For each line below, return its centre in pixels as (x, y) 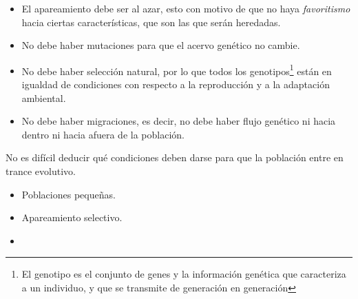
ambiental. (44, 97)
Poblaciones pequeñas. (69, 194)
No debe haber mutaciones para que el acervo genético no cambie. (161, 45)
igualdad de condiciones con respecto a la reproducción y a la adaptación (176, 84)
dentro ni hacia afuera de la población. (103, 134)
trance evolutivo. (41, 171)
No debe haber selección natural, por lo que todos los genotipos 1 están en (177, 70)
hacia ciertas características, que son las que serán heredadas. (151, 22)
